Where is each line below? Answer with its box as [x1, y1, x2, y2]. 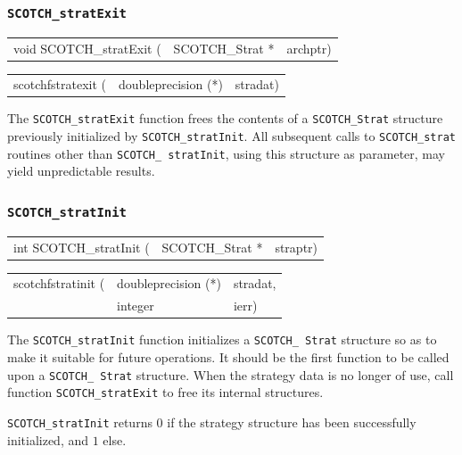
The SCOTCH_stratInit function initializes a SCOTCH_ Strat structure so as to [7, 330, 437, 349]
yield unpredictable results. [7, 161, 155, 180]
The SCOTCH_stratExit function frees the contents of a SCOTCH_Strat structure [7, 109, 443, 128]
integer [117, 296, 154, 315]
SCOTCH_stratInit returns [7, 412, 153, 431]
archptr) [286, 38, 332, 57]
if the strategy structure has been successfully [167, 412, 417, 431]
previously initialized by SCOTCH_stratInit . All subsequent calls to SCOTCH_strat [7, 127, 456, 145]
